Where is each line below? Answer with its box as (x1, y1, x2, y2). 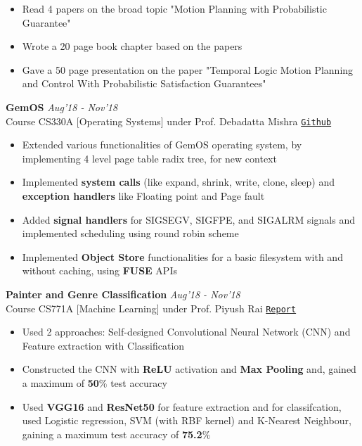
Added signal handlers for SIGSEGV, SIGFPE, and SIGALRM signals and (22, 212, 355, 227)
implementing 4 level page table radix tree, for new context (22, 151, 277, 165)
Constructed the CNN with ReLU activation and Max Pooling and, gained (22, 362, 356, 376)
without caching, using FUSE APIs (22, 263, 177, 278)
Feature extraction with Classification (22, 338, 185, 352)
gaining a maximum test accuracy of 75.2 (22, 426, 202, 441)
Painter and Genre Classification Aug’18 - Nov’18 (6, 286, 240, 301)
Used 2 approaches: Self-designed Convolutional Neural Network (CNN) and (22, 324, 351, 339)
